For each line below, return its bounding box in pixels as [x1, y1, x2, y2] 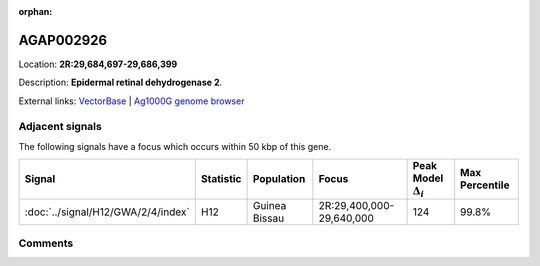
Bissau [252, 211, 285, 225]
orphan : [18, 6, 53, 17]
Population [252, 172, 306, 186]
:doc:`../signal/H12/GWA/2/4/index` [24, 205, 190, 219]
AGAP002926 [18, 31, 108, 49]
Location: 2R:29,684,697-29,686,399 [18, 58, 178, 70]
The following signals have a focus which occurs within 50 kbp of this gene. [18, 140, 332, 152]
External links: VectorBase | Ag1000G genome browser [18, 95, 245, 107]
